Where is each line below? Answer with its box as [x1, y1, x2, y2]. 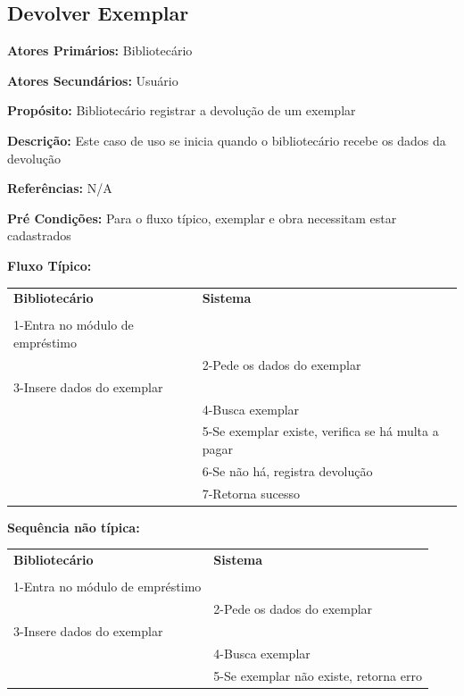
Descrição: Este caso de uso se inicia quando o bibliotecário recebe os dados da [7, 130, 446, 149]
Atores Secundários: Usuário [7, 71, 178, 89]
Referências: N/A [7, 179, 112, 197]
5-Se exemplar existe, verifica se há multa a [202, 422, 439, 440]
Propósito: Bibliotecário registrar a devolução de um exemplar [7, 101, 356, 120]
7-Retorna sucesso [202, 483, 300, 502]
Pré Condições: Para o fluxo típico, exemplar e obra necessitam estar [7, 208, 397, 227]
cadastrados [7, 226, 71, 245]
